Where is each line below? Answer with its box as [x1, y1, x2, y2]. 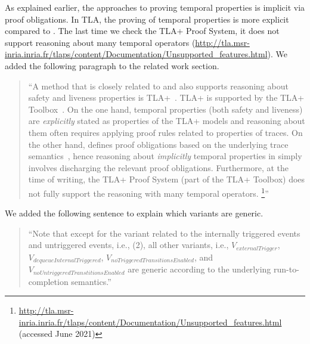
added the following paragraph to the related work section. [5, 59, 219, 72]
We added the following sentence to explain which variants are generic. [5, 207, 263, 219]
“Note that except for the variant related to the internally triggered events [28, 227, 300, 239]
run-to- [273, 263, 299, 275]
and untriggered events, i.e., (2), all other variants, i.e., [28, 238, 229, 251]
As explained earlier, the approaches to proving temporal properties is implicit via [5, 1, 305, 13]
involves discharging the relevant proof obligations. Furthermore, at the [28, 161, 289, 173]
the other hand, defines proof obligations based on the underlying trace [28, 138, 289, 150]
